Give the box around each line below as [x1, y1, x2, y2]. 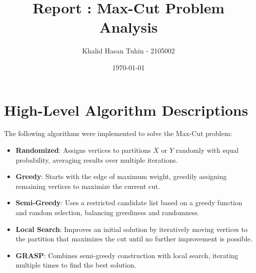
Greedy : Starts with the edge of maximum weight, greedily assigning [15, 171, 227, 182]
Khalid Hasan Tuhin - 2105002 [82, 45, 175, 56]
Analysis [99, 17, 158, 37]
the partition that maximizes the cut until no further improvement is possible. [15, 233, 253, 244]
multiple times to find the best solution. [15, 260, 136, 270]
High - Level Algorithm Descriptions [4, 99, 248, 120]
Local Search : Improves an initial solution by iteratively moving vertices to [15, 224, 248, 234]
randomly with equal [175, 145, 239, 155]
